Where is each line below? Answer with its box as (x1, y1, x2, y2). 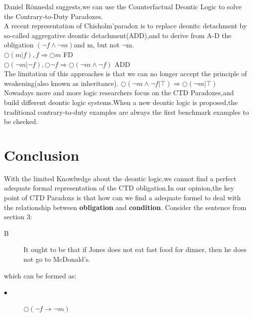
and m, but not (74, 40, 120, 50)
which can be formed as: (4, 270, 77, 280)
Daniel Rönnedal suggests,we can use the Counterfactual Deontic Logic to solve (4, 1, 242, 11)
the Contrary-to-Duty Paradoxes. (4, 11, 103, 21)
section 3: (4, 211, 32, 222)
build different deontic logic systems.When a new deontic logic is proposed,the (4, 97, 238, 107)
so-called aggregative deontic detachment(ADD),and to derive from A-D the (4, 30, 232, 40)
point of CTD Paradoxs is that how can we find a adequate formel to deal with (4, 192, 241, 203)
